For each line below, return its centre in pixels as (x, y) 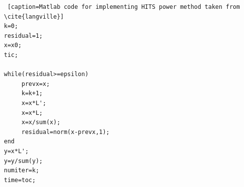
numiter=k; (22, 171)
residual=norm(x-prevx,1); (65, 132)
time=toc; (20, 180)
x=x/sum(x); (41, 122)
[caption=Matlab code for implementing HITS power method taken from (124, 7)
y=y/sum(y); (23, 161)
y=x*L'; (16, 151)
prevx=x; (36, 84)
